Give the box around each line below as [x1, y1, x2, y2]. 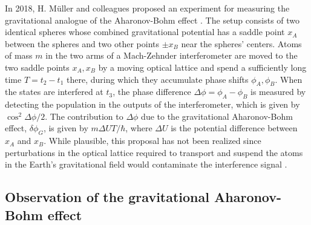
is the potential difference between [171, 122, 298, 134]
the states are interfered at [5, 85, 103, 98]
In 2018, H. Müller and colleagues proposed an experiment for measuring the [5, 2, 290, 14]
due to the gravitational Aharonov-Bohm [141, 109, 293, 122]
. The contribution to [45, 109, 123, 122]
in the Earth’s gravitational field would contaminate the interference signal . [5, 158, 287, 171]
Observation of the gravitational [5, 187, 209, 206]
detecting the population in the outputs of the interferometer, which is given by [5, 98, 300, 111]
